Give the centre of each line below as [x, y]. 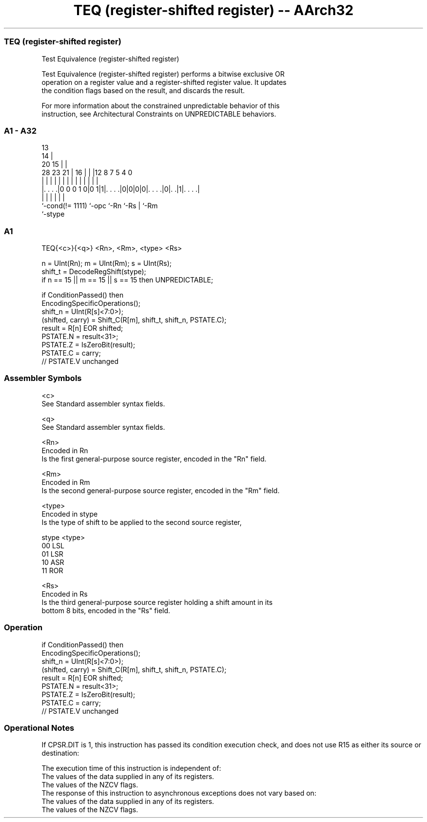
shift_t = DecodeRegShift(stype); [94, 271]
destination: [60, 753]
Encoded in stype [70, 514]
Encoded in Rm [66, 482]
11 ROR [52, 570]
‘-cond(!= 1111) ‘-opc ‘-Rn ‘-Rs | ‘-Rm [100, 206]
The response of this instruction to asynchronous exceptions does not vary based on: [179, 793]
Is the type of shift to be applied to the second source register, [142, 522]
